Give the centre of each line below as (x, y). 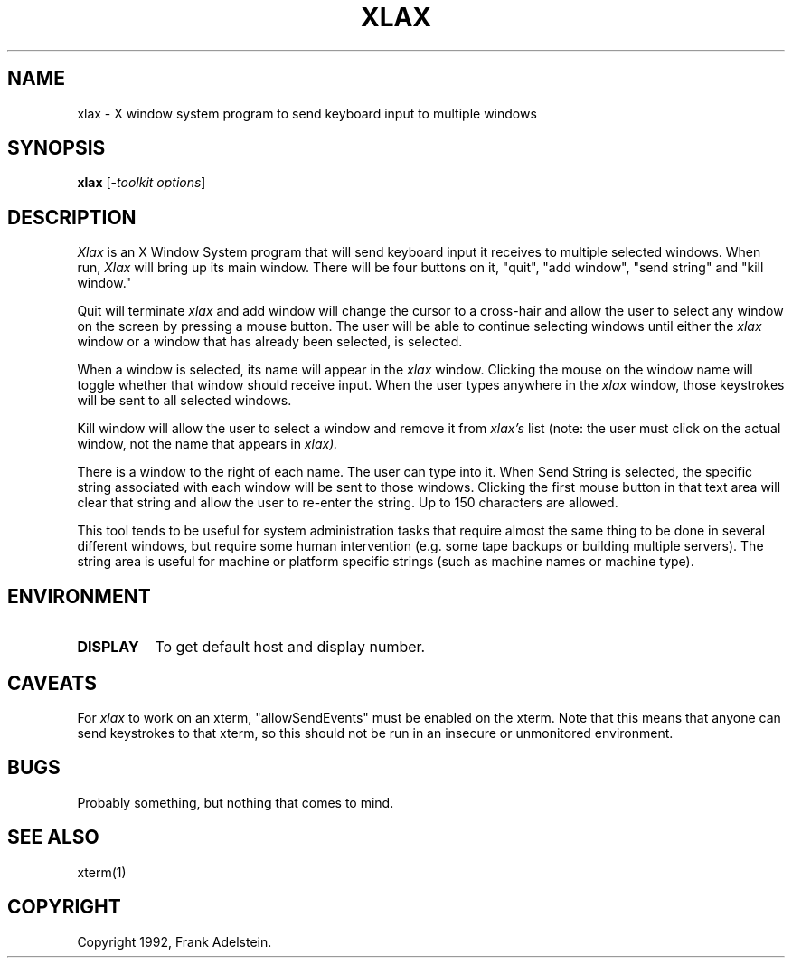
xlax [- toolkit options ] (141, 183)
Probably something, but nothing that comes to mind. (236, 802)
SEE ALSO (53, 837)
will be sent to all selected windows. (184, 401)
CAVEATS (52, 683)
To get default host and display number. (290, 647)
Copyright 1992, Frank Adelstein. (174, 941)
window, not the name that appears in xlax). (207, 444)
